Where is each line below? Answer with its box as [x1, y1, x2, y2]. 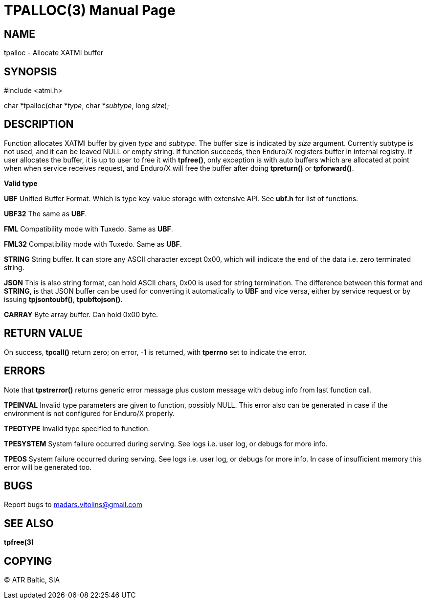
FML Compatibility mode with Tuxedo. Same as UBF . [4, 224, 173, 233]
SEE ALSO [4, 517, 54, 530]
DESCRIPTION [4, 118, 74, 131]
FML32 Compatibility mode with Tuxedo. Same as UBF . [4, 239, 182, 248]
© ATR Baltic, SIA [4, 576, 60, 584]
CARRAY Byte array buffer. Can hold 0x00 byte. [4, 310, 158, 319]
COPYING [4, 555, 52, 567]
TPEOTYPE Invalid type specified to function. [4, 424, 150, 433]
